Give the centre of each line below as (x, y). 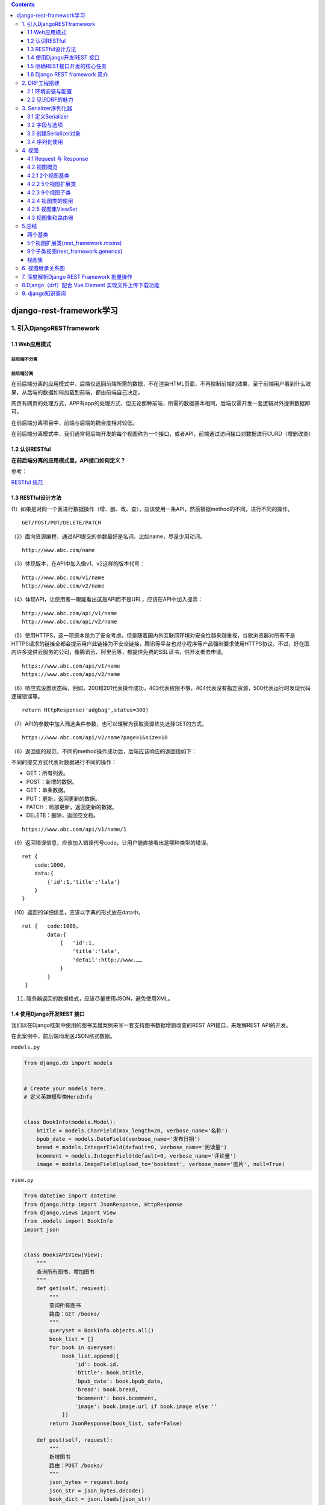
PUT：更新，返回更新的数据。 (63, 798)
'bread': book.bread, (106, 1390)
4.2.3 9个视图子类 (49, 192)
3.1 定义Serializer (48, 117)
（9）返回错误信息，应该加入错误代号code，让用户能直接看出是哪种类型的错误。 (111, 843)
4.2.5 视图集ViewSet (52, 209)
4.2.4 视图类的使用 (50, 200)
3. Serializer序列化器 (47, 108)
